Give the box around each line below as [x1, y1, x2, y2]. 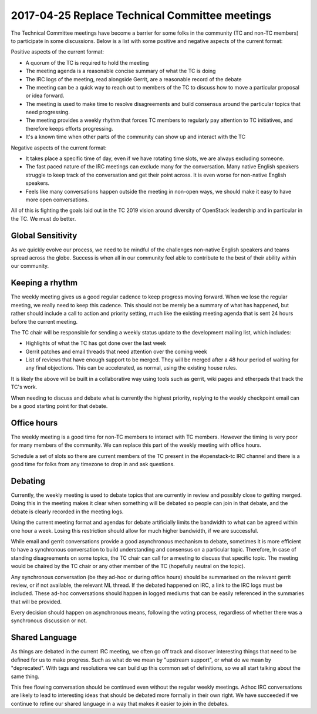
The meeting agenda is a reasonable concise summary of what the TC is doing [25, 68, 216, 75]
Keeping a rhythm [11, 278, 78, 288]
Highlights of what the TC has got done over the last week [25, 340, 167, 347]
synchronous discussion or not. [11, 617, 87, 624]
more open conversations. [25, 196, 89, 203]
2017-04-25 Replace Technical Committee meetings [11, 9, 272, 22]
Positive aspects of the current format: [11, 48, 104, 55]
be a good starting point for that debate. [11, 403, 108, 410]
